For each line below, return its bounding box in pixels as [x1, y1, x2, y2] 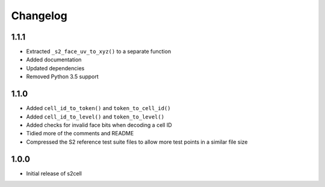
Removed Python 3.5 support [26, 73, 99, 81]
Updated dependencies [26, 64, 85, 72]
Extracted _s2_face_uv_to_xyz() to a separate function [26, 48, 172, 55]
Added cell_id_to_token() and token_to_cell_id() [26, 105, 171, 112]
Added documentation [26, 56, 82, 63]
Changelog [11, 9, 67, 22]
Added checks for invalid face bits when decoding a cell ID [26, 121, 172, 129]
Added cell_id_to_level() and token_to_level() [26, 113, 165, 120]
